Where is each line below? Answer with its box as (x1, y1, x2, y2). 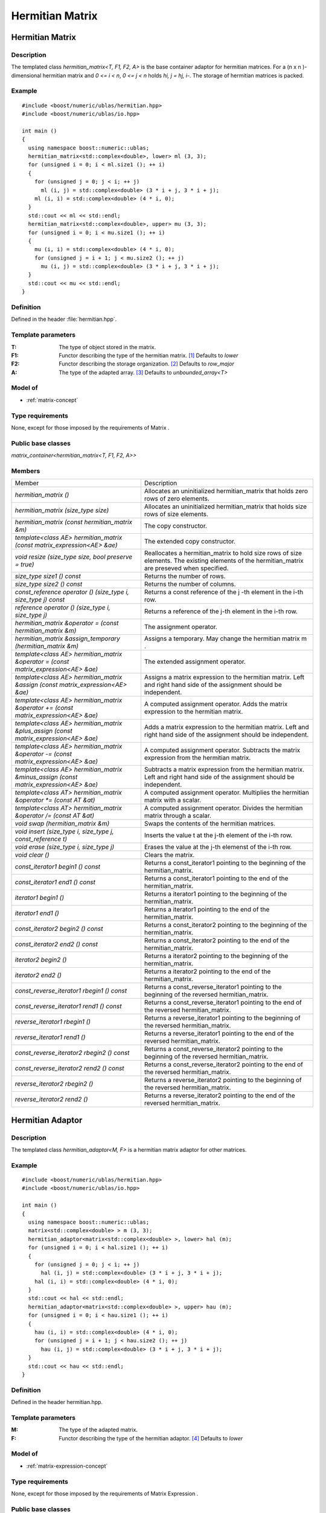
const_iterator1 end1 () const (14, 878, 96, 887)
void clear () (14, 851, 50, 859)
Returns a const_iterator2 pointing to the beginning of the (144, 921, 307, 929)
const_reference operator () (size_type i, (14, 588, 129, 596)
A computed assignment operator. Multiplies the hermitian (144, 789, 309, 797)
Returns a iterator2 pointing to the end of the (144, 967, 271, 976)
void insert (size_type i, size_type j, (14, 827, 114, 836)
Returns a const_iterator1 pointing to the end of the (144, 875, 289, 883)
